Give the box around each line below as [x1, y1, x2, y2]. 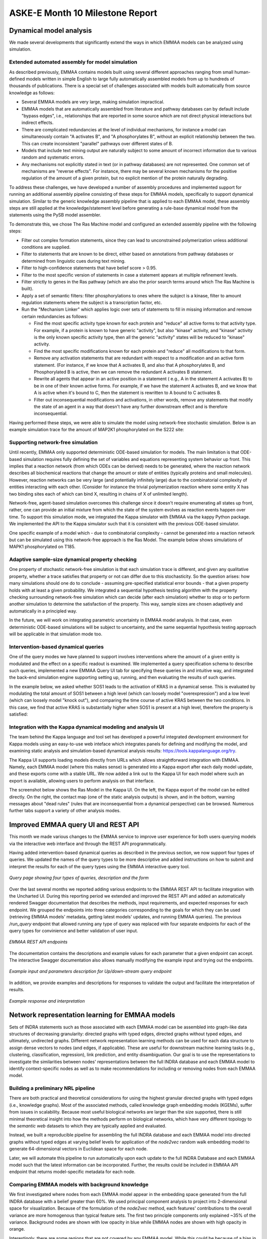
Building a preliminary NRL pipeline [9, 1085, 95, 1092]
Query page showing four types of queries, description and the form [9, 875, 149, 881]
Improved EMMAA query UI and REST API [9, 821, 139, 829]
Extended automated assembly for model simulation [9, 58, 137, 65]
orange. [9, 1226, 25, 1232]
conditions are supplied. [21, 244, 71, 250]
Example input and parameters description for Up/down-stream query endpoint [9, 968, 172, 974]
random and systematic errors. [21, 154, 85, 161]
